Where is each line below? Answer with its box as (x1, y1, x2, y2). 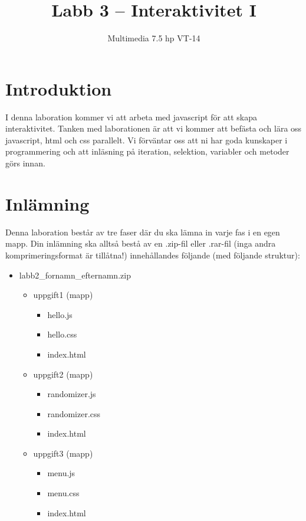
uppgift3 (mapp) (33, 447, 93, 459)
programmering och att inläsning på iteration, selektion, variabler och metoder (5, 145, 289, 158)
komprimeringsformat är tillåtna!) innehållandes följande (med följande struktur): (5, 248, 300, 261)
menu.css (47, 487, 80, 499)
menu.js (47, 467, 75, 479)
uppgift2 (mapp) (33, 368, 93, 380)
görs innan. (5, 157, 45, 169)
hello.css (47, 328, 77, 340)
